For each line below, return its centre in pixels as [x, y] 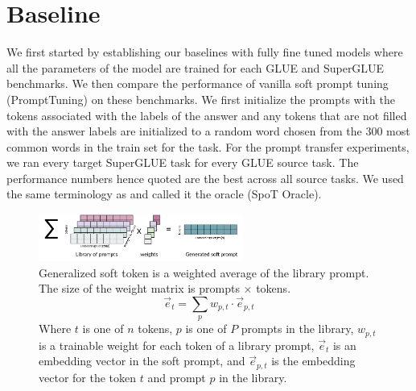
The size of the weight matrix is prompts [139, 288]
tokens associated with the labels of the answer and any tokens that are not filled [207, 115]
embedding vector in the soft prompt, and [142, 361]
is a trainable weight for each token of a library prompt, [177, 345]
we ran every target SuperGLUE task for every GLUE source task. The [183, 162]
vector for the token [88, 377]
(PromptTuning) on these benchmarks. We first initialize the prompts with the [201, 99]
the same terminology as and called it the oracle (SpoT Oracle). [164, 194]
